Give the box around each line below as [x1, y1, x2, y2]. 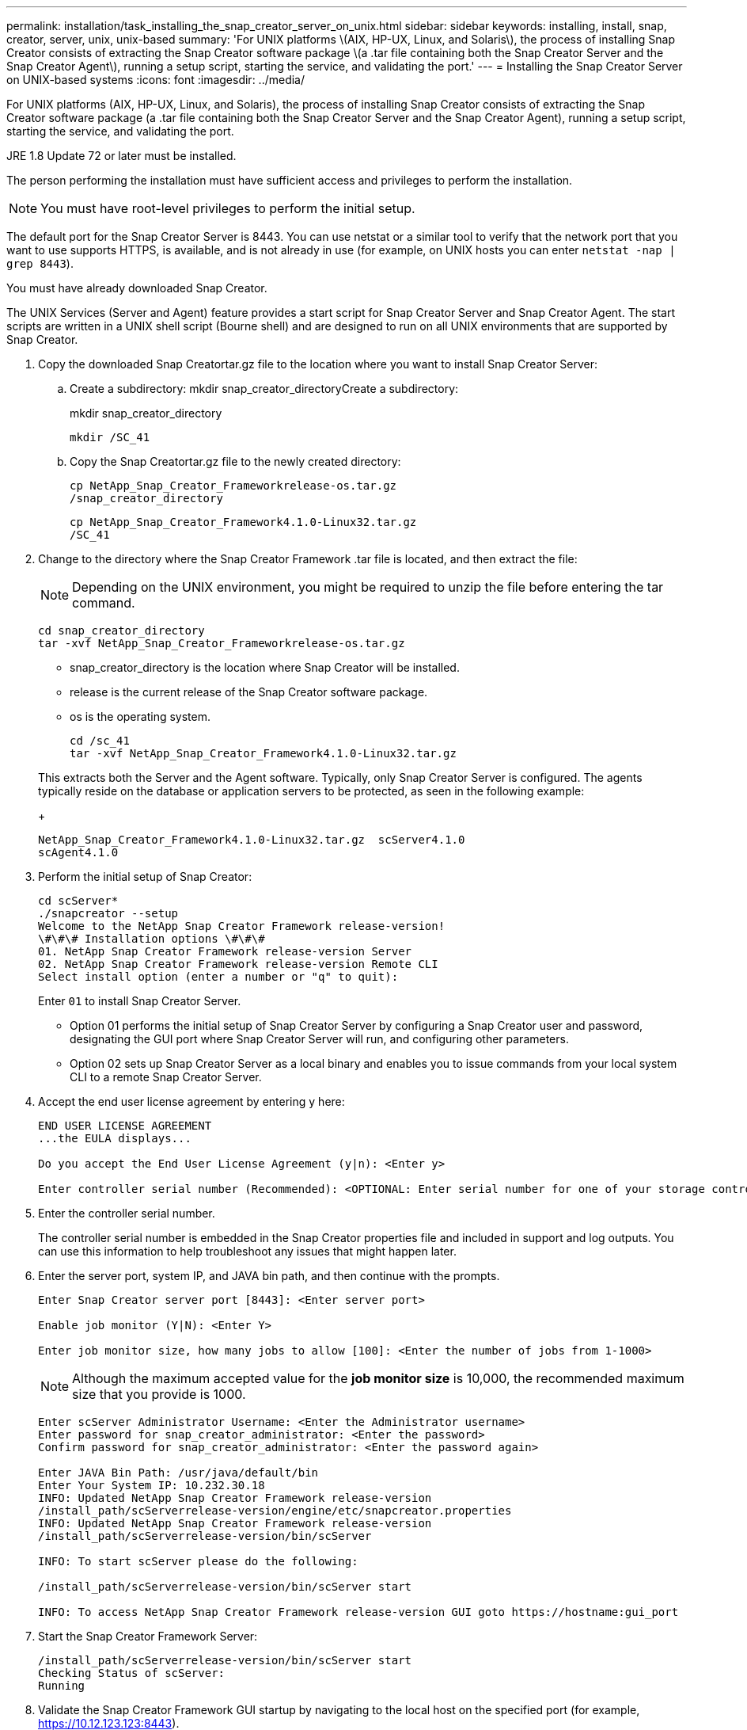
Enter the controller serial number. [38, 1206, 215, 1220]
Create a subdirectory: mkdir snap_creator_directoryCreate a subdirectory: [70, 382, 459, 395]
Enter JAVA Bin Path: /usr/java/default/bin [38, 1466, 319, 1479]
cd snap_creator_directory [38, 624, 205, 637]
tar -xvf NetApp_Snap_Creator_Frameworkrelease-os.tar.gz [38, 637, 405, 650]
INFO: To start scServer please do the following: [38, 1555, 358, 1568]
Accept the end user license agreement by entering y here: [38, 1095, 345, 1108]
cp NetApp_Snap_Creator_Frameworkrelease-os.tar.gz [70, 479, 397, 492]
